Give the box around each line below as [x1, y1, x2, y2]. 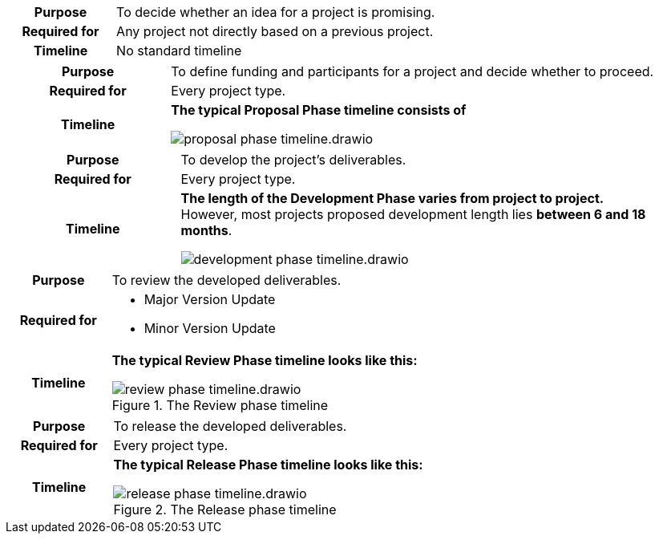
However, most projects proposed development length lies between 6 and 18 [180, 206, 646, 222]
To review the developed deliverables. [111, 272, 342, 288]
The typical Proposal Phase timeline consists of [171, 102, 467, 118]
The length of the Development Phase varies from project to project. [180, 190, 604, 206]
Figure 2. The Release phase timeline [113, 501, 337, 518]
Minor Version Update [144, 320, 276, 336]
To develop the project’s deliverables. [180, 152, 406, 168]
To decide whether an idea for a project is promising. [116, 4, 435, 20]
